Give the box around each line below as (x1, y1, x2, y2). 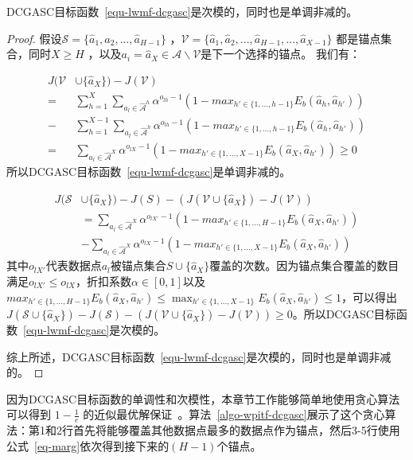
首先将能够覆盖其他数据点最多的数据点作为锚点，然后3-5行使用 (72, 422, 400, 439)
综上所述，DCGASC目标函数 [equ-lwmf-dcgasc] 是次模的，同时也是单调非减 (6, 348, 392, 364)
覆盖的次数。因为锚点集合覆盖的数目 (209, 257, 399, 274)
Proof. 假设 (6, 29, 62, 46)
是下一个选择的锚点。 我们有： (201, 45, 360, 62)
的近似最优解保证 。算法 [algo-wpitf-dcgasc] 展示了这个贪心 (83, 406, 385, 423)
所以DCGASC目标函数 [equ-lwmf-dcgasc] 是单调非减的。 (6, 163, 291, 180)
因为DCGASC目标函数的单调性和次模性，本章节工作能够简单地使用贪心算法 (6, 390, 400, 407)
